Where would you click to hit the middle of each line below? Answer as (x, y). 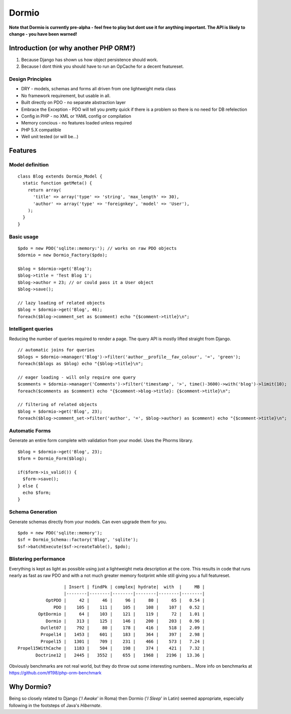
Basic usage (24, 237)
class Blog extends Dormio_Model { (60, 176)
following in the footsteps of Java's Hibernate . (55, 705)
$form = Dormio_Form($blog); (52, 459)
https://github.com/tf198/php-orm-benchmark (55, 673)
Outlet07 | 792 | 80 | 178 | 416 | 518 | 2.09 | (123, 628)
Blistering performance (37, 559)
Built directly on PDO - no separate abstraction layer (73, 102)
